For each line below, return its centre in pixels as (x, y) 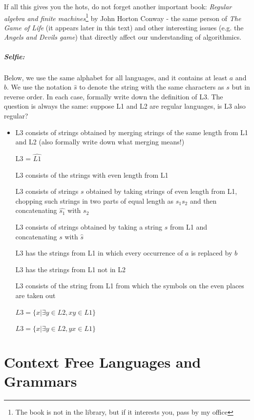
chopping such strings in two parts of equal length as (95, 200)
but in (241, 87)
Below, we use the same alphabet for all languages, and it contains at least (116, 77)
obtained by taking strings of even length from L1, (162, 191)
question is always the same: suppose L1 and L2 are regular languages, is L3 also (125, 106)
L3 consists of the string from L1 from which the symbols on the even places (130, 286)
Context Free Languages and (103, 362)
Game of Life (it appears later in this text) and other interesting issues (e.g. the (124, 27)
